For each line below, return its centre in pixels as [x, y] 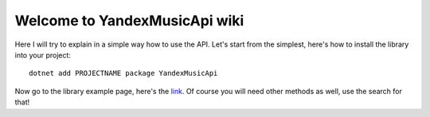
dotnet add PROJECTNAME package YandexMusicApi [123, 74]
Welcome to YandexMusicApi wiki [129, 21]
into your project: [43, 55]
